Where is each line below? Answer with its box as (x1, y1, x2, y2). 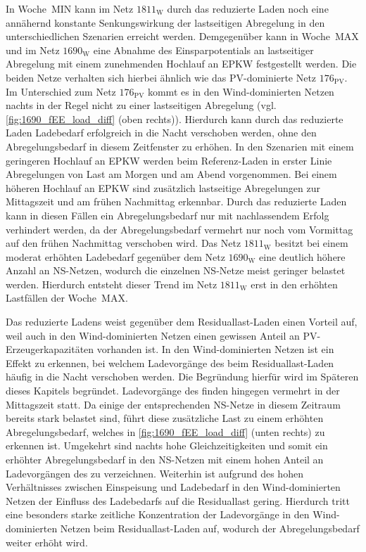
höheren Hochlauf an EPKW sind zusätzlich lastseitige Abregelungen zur (6, 180, 320, 195)
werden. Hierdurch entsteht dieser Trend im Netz (6, 276, 217, 291)
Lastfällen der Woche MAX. (6, 290, 128, 305)
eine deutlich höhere (259, 249, 346, 264)
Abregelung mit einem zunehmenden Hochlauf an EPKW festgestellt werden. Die (6, 56, 357, 71)
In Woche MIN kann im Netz (6, 1, 134, 15)
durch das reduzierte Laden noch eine (167, 1, 329, 15)
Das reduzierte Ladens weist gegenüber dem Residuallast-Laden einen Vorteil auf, (6, 314, 358, 329)
